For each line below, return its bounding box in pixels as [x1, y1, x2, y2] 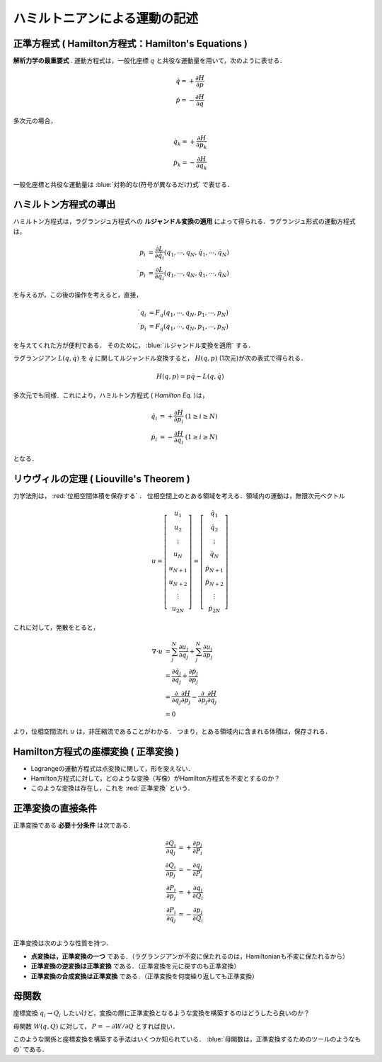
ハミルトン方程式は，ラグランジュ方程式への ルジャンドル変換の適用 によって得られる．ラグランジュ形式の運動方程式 [13, 217, 357, 226]
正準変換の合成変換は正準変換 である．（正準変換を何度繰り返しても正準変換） [30, 971, 258, 981]
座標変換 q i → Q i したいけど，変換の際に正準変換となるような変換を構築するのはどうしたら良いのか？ [13, 1009, 311, 1019]
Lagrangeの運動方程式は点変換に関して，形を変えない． [30, 764, 195, 772]
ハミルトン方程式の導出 [13, 198, 116, 210]
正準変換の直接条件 [13, 803, 97, 815]
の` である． [13, 1045, 49, 1053]
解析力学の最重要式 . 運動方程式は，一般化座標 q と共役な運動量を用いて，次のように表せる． [13, 57, 286, 65]
